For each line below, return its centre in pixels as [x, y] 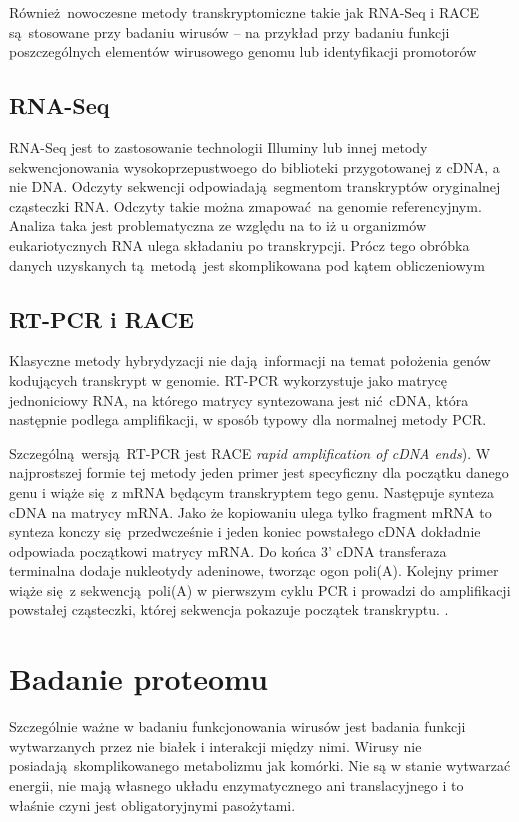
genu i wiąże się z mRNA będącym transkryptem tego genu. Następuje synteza [252, 491]
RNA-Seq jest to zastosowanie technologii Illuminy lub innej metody [218, 146]
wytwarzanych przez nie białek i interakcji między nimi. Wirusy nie [215, 745]
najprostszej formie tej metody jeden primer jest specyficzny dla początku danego [259, 472]
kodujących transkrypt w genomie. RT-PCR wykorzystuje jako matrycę [228, 379]
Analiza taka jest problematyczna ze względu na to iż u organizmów [218, 225]
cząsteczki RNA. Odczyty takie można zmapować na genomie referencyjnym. [245, 205]
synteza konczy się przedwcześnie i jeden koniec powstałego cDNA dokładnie [245, 531]
